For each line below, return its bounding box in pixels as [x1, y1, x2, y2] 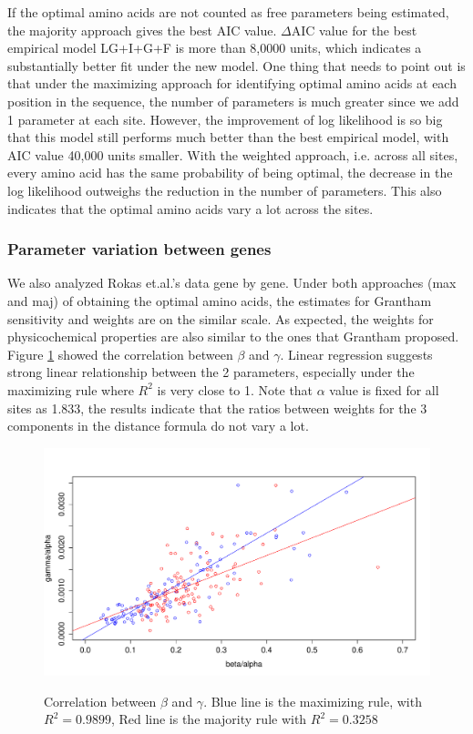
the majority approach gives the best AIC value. [7, 20, 277, 39]
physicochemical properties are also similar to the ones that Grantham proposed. [7, 327, 459, 346]
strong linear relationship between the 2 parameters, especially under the [7, 362, 415, 382]
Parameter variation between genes [7, 238, 272, 260]
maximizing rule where [7, 380, 134, 399]
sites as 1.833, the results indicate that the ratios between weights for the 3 [7, 398, 427, 417]
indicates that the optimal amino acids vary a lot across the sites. [7, 199, 374, 218]
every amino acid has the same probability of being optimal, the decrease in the [7, 163, 453, 182]
